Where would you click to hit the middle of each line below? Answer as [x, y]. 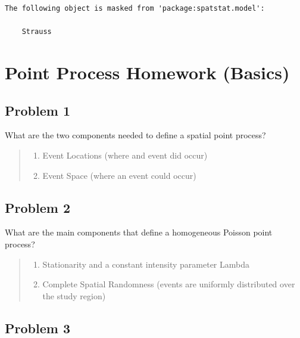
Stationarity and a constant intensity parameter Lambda [146, 264]
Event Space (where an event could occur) [119, 175]
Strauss [37, 32]
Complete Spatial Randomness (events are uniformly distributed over [169, 284]
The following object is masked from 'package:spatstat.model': [135, 8]
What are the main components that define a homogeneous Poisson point [139, 232]
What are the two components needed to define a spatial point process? [135, 135]
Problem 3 [37, 328]
